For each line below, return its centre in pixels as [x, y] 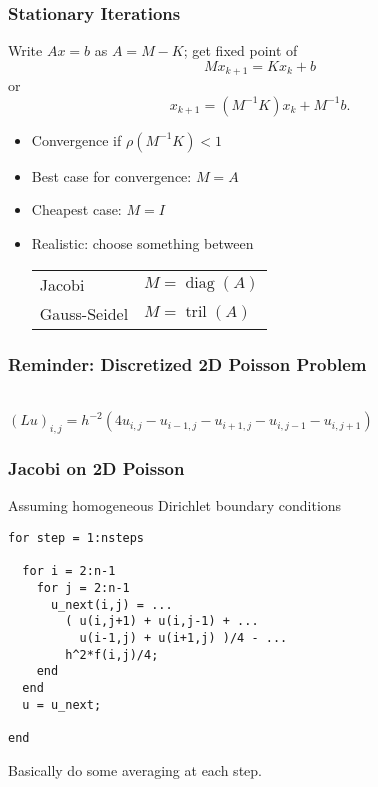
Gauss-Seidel [84, 313]
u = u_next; [62, 704]
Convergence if [76, 139]
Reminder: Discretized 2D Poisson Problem [187, 363]
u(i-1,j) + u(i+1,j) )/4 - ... [183, 638]
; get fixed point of [240, 50]
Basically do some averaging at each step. [135, 769]
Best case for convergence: [111, 175]
